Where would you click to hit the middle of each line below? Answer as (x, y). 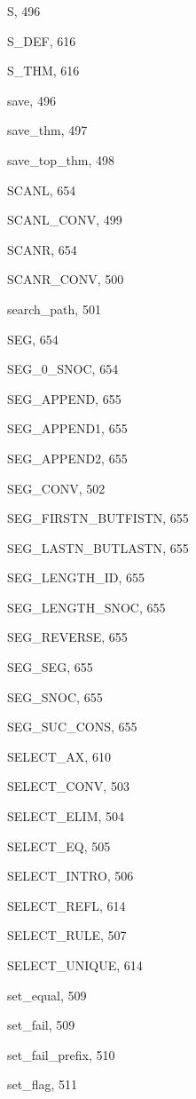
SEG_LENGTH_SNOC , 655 (86, 607)
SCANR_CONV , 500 (66, 279)
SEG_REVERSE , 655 (67, 637)
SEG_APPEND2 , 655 (67, 458)
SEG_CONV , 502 (56, 488)
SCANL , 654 (42, 190)
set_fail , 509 (41, 1025)
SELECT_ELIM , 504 (66, 816)
